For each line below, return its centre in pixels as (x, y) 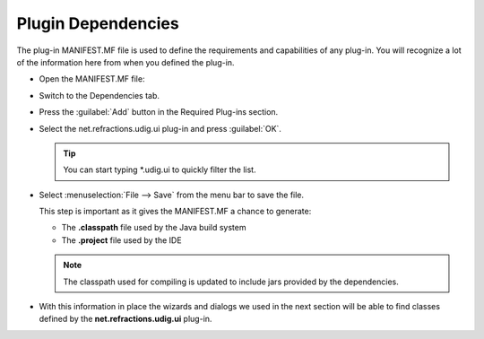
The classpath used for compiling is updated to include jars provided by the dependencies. (231, 282)
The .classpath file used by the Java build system (154, 228)
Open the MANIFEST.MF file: (92, 79)
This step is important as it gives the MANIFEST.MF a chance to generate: (175, 212)
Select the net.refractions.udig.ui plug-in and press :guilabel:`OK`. (160, 128)
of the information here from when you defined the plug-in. (125, 62)
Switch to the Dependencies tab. (99, 95)
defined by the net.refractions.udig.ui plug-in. (125, 319)
